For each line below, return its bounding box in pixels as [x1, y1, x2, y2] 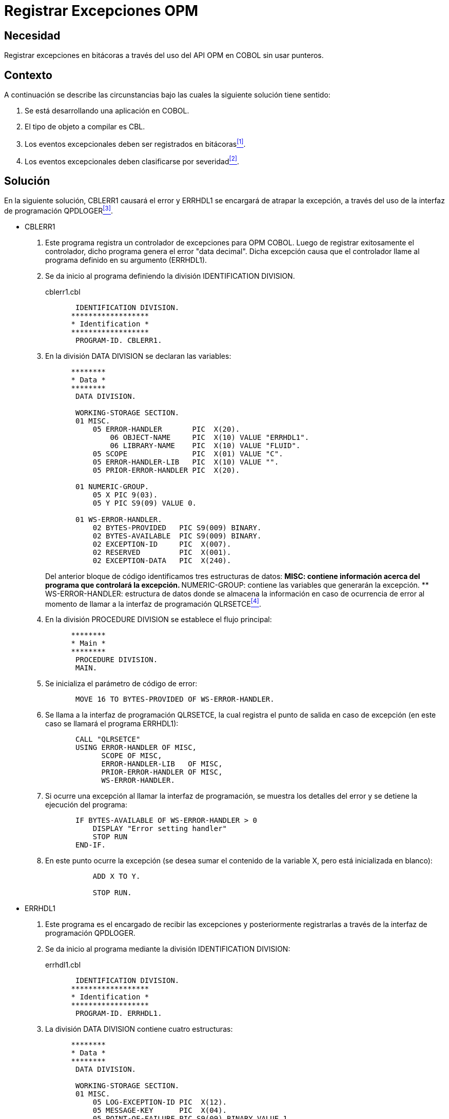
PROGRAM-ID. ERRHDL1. [75, 1009, 162, 1018]
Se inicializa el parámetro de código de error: [45, 679, 198, 688]
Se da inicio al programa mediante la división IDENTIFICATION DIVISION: [45, 944, 290, 954]
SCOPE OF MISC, [101, 751, 162, 760]
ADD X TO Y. [92, 872, 141, 881]
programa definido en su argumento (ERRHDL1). [45, 255, 207, 264]
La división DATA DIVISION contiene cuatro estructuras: [45, 1025, 233, 1034]
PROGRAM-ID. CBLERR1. [75, 336, 162, 344]
